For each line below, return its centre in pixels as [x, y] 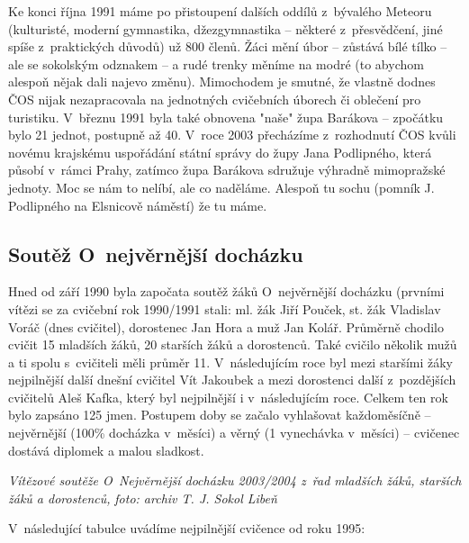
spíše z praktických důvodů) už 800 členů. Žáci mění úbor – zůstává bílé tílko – [228, 46]
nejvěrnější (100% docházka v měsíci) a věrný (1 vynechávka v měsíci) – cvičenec [234, 433]
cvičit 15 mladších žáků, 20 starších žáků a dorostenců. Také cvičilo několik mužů [233, 344]
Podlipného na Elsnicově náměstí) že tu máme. [138, 205]
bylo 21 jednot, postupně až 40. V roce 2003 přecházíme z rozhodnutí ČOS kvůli [232, 135]
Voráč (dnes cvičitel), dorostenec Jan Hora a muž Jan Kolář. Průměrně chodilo [226, 326]
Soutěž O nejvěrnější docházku [156, 253]
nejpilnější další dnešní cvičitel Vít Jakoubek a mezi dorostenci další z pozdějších [232, 380]
